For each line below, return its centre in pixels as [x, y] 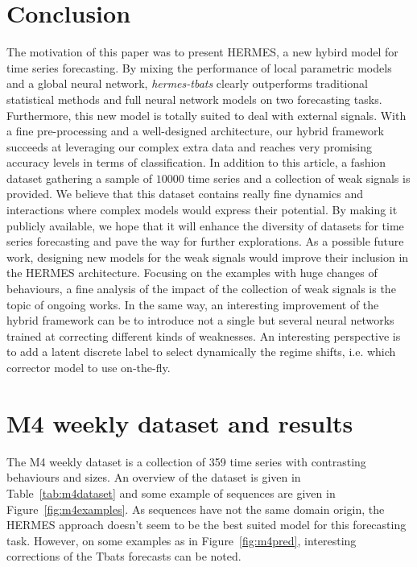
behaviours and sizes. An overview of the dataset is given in [154, 477]
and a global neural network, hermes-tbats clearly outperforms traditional [187, 83]
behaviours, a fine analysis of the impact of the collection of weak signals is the [201, 289]
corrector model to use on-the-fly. [89, 367]
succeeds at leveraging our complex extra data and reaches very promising [189, 146]
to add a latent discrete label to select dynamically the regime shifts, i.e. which [201, 352]
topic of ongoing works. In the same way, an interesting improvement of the [193, 304]
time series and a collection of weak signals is [299, 178]
